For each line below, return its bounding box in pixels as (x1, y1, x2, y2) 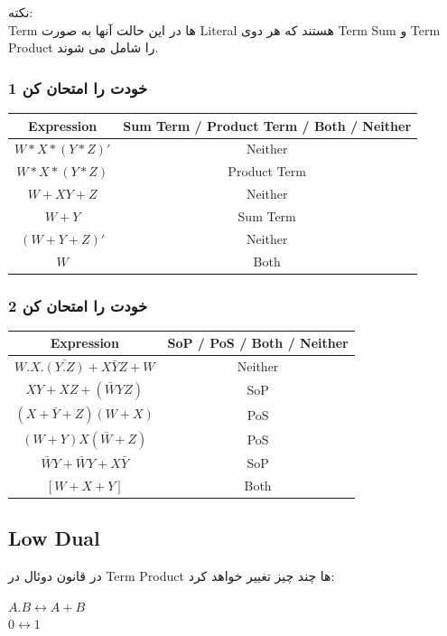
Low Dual (8, 524, 100, 552)
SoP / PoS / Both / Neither (167, 333, 349, 352)
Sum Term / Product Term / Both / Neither (123, 116, 412, 135)
